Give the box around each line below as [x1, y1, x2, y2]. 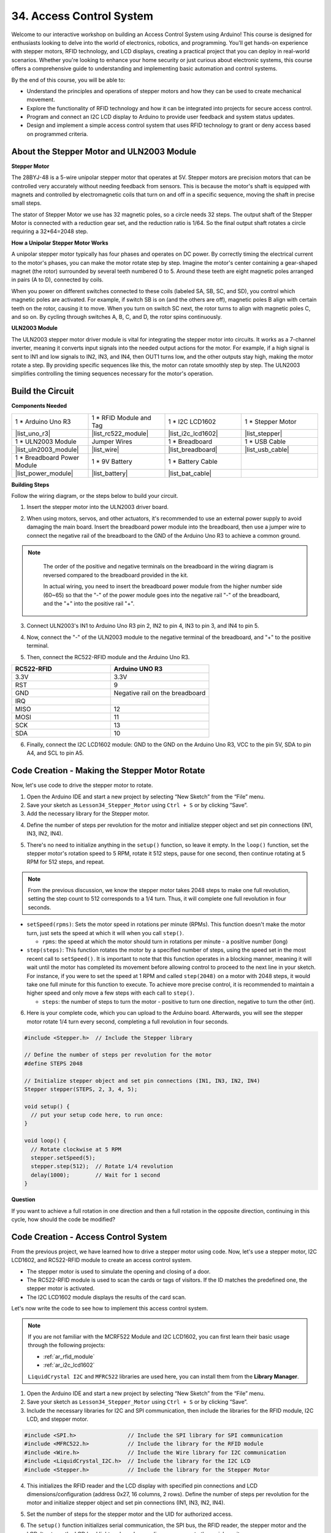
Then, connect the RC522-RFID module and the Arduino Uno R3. [26, 653, 190, 660]
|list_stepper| [244, 429, 283, 438]
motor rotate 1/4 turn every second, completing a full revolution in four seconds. [26, 1018, 229, 1025]
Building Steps [11, 481, 50, 488]
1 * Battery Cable [168, 457, 218, 465]
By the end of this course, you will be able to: [11, 76, 126, 83]
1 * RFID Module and [91, 413, 151, 422]
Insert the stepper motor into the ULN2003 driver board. [26, 503, 169, 511]
